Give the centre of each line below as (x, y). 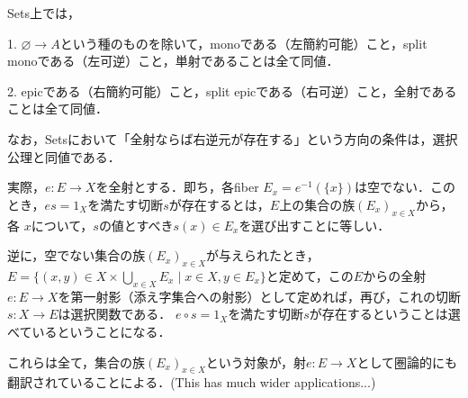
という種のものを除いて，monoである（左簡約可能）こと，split (243, 43)
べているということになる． (89, 331)
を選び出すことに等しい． (315, 225)
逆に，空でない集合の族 (76, 255)
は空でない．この (405, 187)
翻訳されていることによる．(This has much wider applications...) (192, 382)
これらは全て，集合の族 (76, 362)
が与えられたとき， (263, 255)
